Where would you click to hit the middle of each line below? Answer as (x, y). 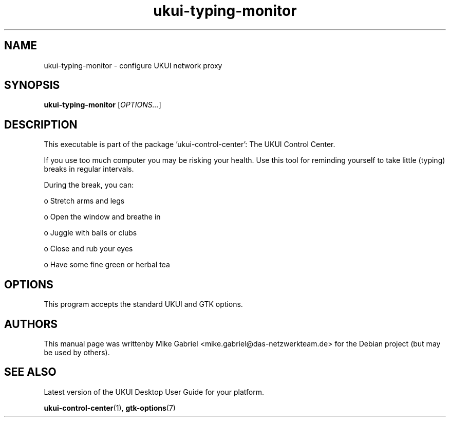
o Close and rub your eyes (88, 249)
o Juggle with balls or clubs (90, 233)
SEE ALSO (30, 372)
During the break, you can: (89, 185)
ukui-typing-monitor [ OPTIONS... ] (102, 105)
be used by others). (77, 352)
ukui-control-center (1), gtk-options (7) (110, 408)
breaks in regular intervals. (89, 169)
